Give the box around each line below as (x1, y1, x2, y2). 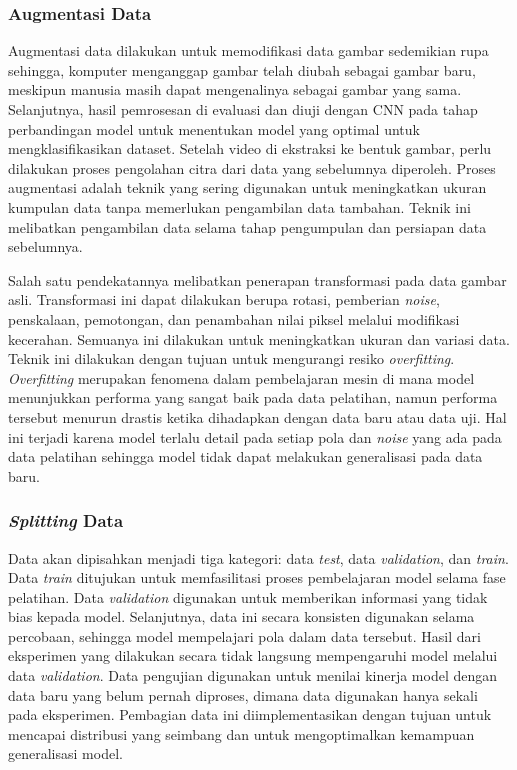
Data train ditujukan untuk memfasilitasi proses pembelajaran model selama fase (8, 567, 506, 588)
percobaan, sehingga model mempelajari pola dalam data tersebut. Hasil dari (8, 625, 481, 646)
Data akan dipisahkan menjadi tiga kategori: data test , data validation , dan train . (8, 547, 509, 568)
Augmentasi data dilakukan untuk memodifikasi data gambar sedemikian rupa (8, 40, 489, 61)
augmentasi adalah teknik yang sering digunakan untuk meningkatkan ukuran (8, 177, 487, 198)
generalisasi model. (8, 743, 123, 764)
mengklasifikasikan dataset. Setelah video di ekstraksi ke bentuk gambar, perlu (8, 138, 492, 159)
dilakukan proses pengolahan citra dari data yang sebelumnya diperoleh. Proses (8, 157, 496, 178)
